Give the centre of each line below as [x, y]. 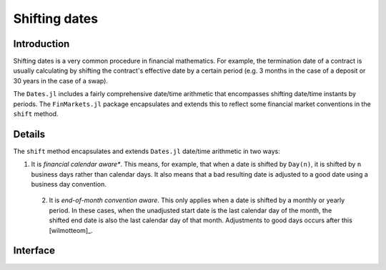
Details [29, 134]
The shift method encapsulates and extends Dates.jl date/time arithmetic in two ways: [147, 151]
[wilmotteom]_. [71, 230]
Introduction [41, 44]
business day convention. [69, 185]
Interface [34, 250]
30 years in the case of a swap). [61, 81]
